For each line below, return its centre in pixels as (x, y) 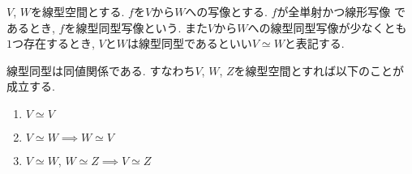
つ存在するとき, (54, 43)
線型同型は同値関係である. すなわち (101, 70)
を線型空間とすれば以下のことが (319, 70)
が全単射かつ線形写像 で (341, 11)
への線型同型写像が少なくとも (327, 27)
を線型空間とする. (77, 11)
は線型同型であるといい (189, 43)
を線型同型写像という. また (136, 27)
